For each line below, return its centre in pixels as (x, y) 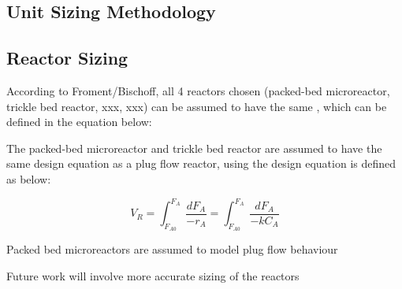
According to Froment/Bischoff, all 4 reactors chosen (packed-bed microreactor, (198, 90)
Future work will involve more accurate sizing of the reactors (153, 275)
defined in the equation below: (79, 122)
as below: (29, 178)
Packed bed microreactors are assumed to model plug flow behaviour (172, 249)
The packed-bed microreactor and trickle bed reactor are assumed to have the (194, 148)
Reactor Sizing (67, 58)
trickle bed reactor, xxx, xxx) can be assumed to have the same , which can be (197, 106)
